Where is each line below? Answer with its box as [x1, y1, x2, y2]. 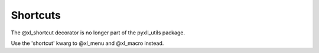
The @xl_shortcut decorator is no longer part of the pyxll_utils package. [11, 29, 185, 36]
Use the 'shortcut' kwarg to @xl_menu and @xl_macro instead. [11, 40, 164, 47]
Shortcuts [11, 9, 61, 22]
